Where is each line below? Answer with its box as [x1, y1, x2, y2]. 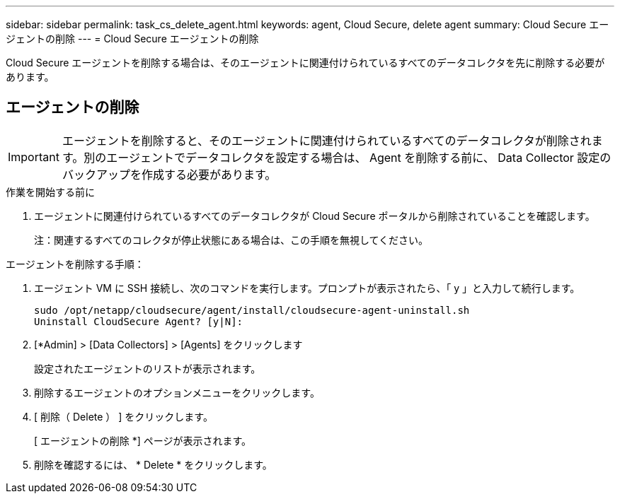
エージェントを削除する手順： [6, 257, 144, 270]
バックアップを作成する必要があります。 [62, 167, 277, 182]
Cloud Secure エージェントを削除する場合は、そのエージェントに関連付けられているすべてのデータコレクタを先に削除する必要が [6, 57, 605, 69]
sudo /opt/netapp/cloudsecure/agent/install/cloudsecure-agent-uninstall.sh [34, 304, 470, 316]
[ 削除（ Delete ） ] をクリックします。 [34, 410, 213, 423]
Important [8, 149, 59, 164]
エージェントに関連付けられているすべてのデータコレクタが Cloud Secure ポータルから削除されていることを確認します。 [34, 209, 595, 222]
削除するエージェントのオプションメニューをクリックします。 [34, 386, 320, 399]
